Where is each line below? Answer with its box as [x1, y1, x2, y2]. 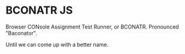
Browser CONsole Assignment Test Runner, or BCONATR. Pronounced [5, 23, 179, 30]
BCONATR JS [5, 4, 73, 17]
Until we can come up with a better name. [5, 41, 109, 48]
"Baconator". [5, 29, 37, 36]
